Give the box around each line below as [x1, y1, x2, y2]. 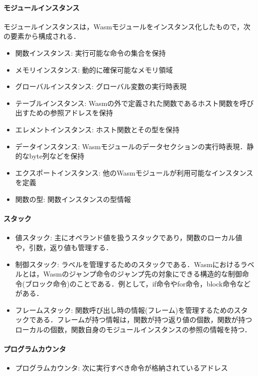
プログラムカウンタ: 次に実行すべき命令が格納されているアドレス [15, 363, 228, 373]
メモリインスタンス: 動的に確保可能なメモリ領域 [15, 64, 173, 75]
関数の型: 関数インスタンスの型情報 [15, 193, 131, 204]
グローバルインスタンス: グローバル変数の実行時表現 [15, 81, 187, 92]
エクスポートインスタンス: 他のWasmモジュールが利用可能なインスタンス [15, 167, 254, 178]
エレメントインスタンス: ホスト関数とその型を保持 [15, 124, 180, 134]
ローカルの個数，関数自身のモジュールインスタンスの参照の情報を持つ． [15, 324, 252, 335]
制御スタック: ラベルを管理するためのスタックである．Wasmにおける [15, 259, 241, 269]
